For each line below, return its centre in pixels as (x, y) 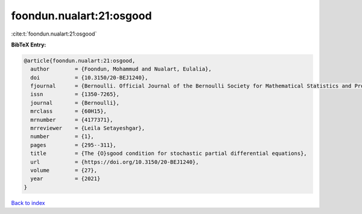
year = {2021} (65, 179)
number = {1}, (62, 137)
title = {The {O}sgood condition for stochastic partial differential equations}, (169, 153)
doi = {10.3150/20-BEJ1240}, (89, 77)
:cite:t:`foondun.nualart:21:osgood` (54, 34)
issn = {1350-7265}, (75, 94)
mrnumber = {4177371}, (72, 120)
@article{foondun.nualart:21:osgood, (80, 61)
